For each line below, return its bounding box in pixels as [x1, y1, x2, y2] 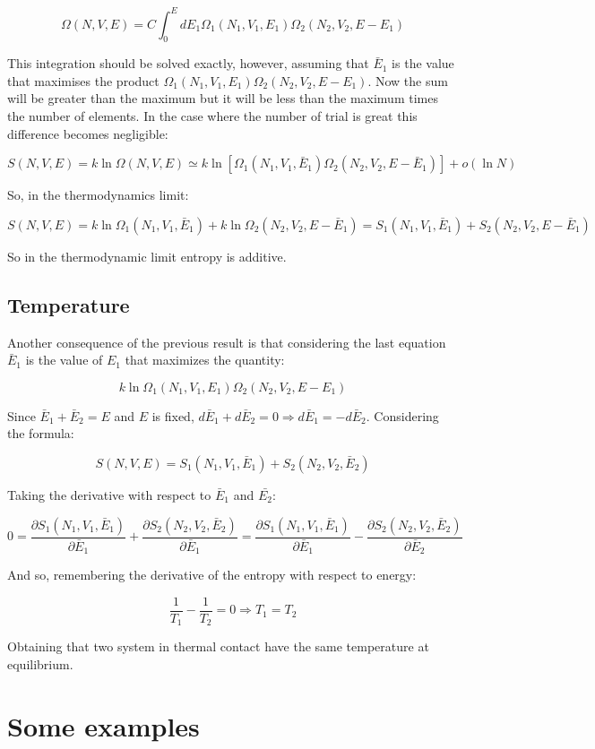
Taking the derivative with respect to [7, 486, 211, 504]
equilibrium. [7, 654, 73, 673]
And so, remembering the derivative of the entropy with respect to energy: [7, 565, 417, 584]
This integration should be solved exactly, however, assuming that [7, 54, 369, 73]
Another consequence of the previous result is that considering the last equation [7, 332, 446, 351]
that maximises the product [7, 71, 160, 90]
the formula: [7, 424, 74, 443]
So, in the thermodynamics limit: [7, 185, 189, 204]
